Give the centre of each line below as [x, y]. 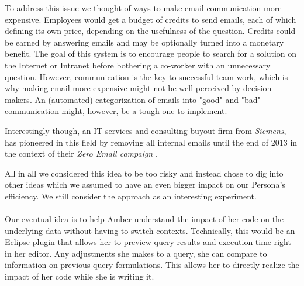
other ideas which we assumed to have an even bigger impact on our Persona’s [145, 185]
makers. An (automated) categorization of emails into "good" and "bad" [133, 99]
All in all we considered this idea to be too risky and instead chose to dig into [144, 173]
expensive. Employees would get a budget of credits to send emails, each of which [151, 19]
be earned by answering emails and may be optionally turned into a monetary [144, 42]
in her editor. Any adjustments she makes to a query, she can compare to [136, 253]
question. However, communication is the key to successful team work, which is [146, 76]
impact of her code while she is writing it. [80, 276]
